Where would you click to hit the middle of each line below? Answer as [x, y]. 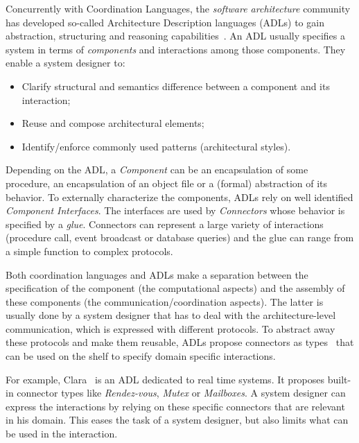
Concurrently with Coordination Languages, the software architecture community [178, 8]
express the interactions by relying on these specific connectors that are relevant [175, 406]
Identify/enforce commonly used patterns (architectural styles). [156, 146]
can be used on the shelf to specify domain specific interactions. [141, 356]
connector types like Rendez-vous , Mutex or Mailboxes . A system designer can [181, 393]
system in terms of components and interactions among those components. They [176, 49]
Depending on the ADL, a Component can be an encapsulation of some [157, 170]
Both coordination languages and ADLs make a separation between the [157, 274]
